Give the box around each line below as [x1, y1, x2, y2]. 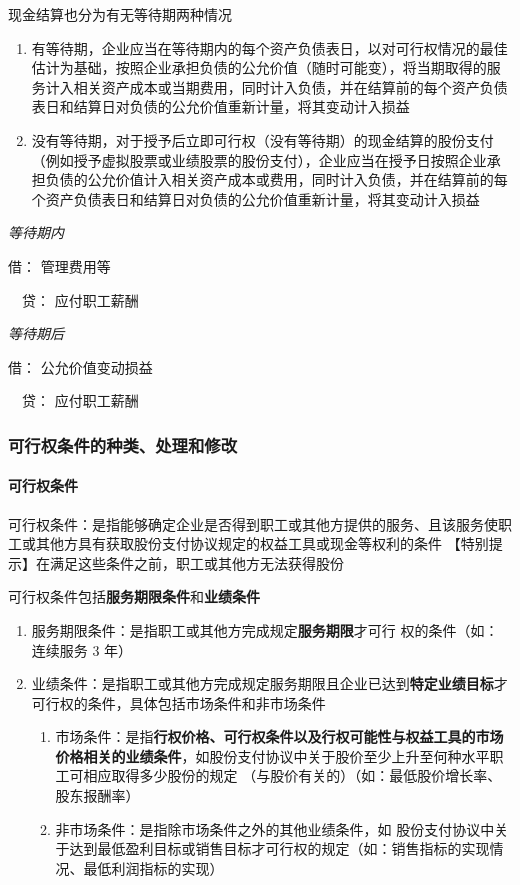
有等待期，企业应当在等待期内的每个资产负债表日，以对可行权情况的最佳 [31, 37, 508, 58]
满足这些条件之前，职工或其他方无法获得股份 [49, 552, 344, 573]
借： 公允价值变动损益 [8, 356, 153, 377]
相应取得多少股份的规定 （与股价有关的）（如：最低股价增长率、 [83, 765, 502, 786]
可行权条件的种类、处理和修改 [8, 432, 238, 457]
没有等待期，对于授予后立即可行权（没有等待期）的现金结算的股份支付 [31, 129, 494, 150]
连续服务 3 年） [31, 639, 133, 660]
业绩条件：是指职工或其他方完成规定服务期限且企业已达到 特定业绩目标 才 [31, 673, 508, 694]
